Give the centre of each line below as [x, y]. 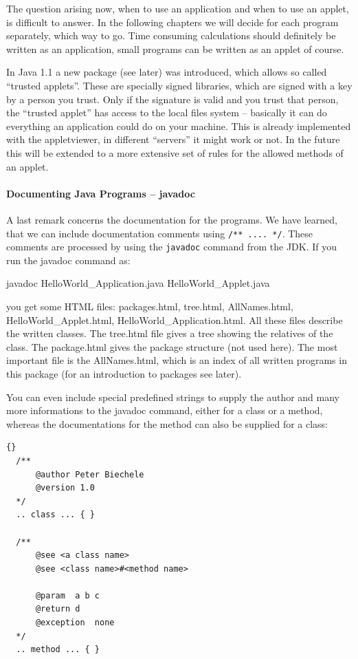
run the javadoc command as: [68, 260]
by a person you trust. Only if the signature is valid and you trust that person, [172, 99]
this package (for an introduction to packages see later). [124, 373]
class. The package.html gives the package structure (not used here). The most [172, 346]
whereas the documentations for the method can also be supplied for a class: [167, 423]
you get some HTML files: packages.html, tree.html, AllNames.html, [150, 306]
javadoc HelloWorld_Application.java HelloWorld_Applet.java [138, 283]
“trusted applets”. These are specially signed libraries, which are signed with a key [179, 85]
